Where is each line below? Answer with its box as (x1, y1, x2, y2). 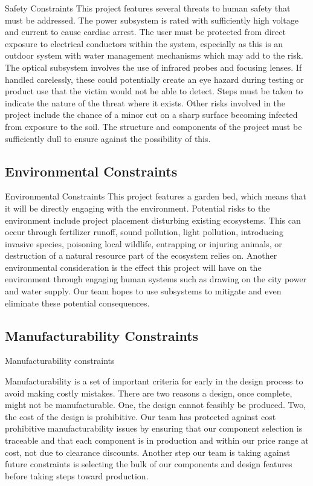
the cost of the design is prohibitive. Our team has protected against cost (5, 410, 276, 423)
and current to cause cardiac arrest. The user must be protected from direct (5, 25, 286, 38)
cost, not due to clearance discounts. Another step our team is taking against (5, 445, 291, 458)
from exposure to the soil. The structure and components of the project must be (5, 120, 302, 132)
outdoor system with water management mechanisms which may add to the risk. (5, 49, 303, 62)
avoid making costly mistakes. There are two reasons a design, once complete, (5, 386, 292, 399)
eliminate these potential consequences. (5, 296, 150, 309)
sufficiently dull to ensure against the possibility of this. (5, 132, 211, 144)
